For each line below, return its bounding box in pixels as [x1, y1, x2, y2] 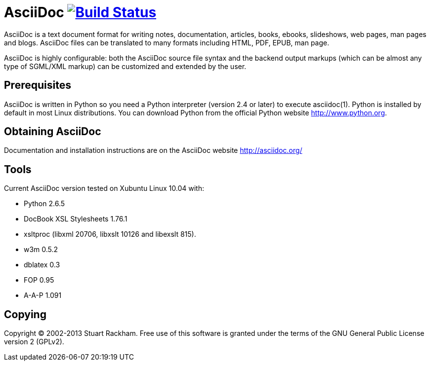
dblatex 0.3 [24, 260, 60, 269]
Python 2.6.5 [24, 199, 65, 208]
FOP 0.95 [24, 276, 54, 285]
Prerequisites [4, 79, 71, 92]
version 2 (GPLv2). [4, 337, 64, 346]
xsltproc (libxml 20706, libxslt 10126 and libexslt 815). [24, 230, 196, 239]
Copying [4, 308, 46, 321]
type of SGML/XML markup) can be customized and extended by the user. [4, 62, 247, 71]
